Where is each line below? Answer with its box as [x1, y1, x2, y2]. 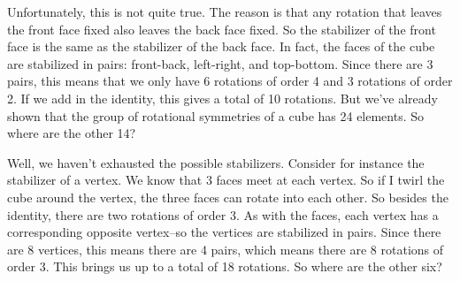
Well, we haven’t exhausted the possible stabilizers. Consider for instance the [7, 153, 425, 171]
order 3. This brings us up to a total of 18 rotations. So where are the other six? [7, 257, 442, 276]
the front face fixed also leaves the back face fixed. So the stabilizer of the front [7, 19, 436, 38]
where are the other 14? [7, 124, 136, 142]
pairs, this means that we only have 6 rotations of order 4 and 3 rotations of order [7, 72, 453, 90]
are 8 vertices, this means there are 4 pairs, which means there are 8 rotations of [7, 239, 444, 258]
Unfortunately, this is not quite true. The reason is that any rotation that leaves [7, 3, 442, 20]
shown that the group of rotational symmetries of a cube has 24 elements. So [7, 106, 425, 125]
